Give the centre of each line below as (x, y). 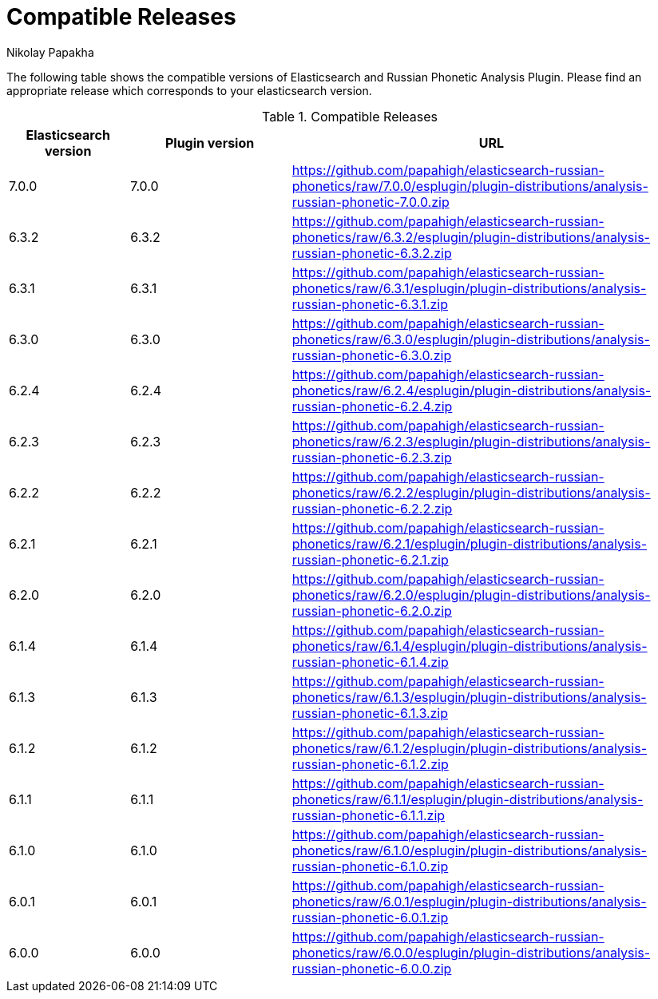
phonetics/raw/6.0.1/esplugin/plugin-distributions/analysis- (469, 901)
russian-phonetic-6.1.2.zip (370, 764)
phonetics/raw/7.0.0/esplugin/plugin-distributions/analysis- (470, 186)
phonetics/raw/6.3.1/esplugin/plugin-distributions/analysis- (469, 288)
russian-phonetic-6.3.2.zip (372, 253)
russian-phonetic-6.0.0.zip (372, 968)
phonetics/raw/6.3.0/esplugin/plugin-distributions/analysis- (471, 339)
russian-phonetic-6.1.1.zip (369, 815)
